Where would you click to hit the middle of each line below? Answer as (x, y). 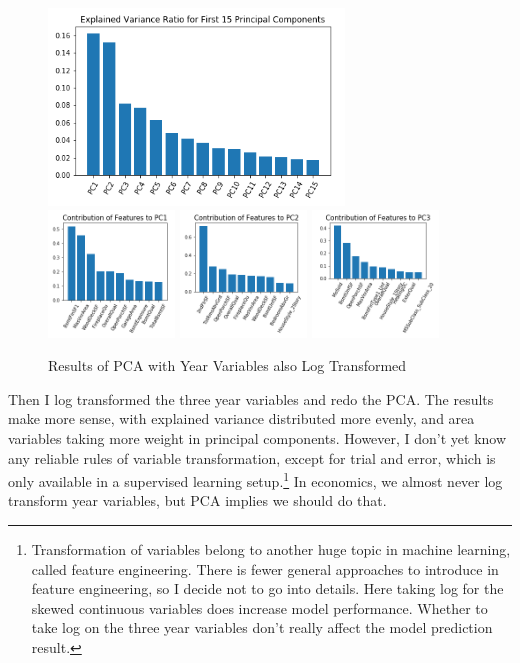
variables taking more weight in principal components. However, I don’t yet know (257, 438)
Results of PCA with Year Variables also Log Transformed (227, 365)
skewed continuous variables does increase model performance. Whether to (259, 607)
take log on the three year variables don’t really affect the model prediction (262, 627)
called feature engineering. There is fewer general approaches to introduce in (265, 568)
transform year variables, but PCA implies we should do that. (197, 500)
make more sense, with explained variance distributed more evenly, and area (241, 418)
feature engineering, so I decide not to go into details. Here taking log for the (267, 588)
